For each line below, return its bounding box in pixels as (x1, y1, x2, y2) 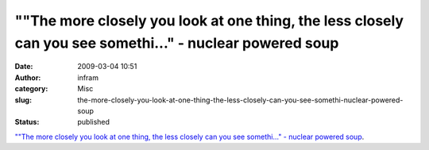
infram (77, 72, 99, 83)
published (77, 117, 110, 127)
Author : (14, 72, 41, 83)
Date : (14, 62, 33, 71)
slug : (14, 95, 32, 105)
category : (14, 84, 48, 94)
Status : (14, 117, 40, 127)
